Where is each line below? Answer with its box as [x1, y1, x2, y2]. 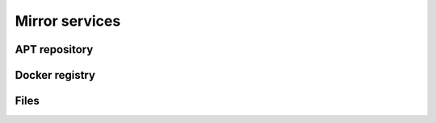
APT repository [15, 43, 94, 56]
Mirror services [15, 12, 121, 30]
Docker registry [15, 68, 96, 82]
